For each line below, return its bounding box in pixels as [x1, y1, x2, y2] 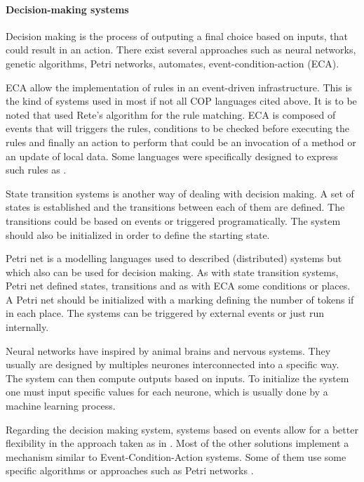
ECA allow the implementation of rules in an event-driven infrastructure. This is [6, 79, 352, 94]
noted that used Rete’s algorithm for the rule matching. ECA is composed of [6, 107, 336, 122]
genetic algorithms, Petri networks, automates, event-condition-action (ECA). [6, 56, 339, 70]
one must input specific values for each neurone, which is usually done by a [6, 384, 328, 399]
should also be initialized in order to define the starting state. [6, 227, 270, 242]
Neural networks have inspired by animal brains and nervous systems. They [6, 343, 331, 358]
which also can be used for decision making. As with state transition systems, [6, 264, 339, 279]
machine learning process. [6, 398, 116, 413]
